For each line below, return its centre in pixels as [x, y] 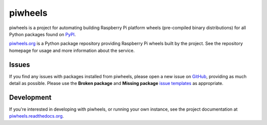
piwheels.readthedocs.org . [37, 116]
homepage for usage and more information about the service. [72, 50]
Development [30, 97]
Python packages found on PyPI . [43, 34]
